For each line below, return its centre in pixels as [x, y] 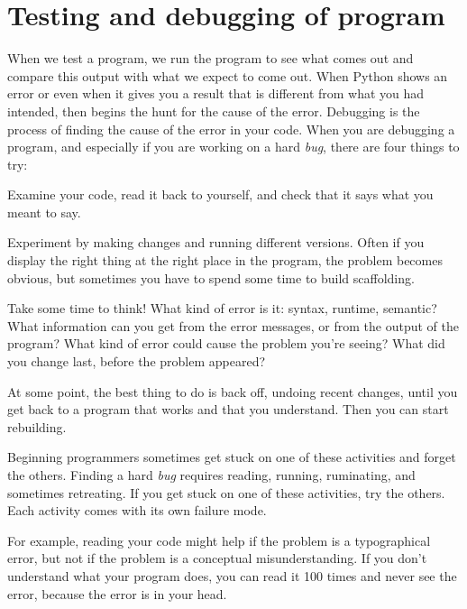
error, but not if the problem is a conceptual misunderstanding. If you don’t [217, 558]
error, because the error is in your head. [117, 593]
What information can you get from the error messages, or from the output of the [233, 325]
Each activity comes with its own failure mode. [137, 510]
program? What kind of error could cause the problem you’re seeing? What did [226, 343]
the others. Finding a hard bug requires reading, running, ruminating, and [211, 475]
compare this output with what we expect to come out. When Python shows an [228, 75]
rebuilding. [37, 426]
